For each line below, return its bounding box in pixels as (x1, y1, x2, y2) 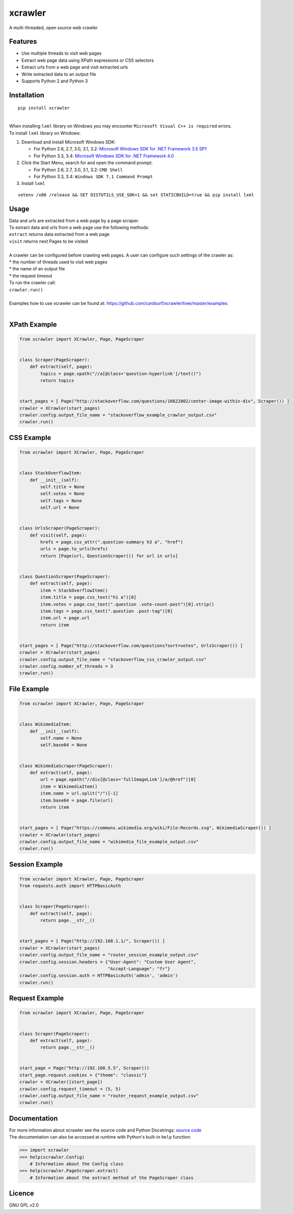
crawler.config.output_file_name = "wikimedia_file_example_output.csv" (19, 839, 199, 845)
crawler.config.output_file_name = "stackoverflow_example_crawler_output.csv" (19, 412, 217, 418)
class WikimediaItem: (19, 722, 72, 727)
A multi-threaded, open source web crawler (9, 25, 98, 31)
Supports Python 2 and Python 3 (21, 78, 88, 84)
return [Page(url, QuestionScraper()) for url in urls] (40, 553, 178, 558)
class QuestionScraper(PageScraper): (19, 574, 111, 580)
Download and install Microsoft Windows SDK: (21, 139, 116, 145)
